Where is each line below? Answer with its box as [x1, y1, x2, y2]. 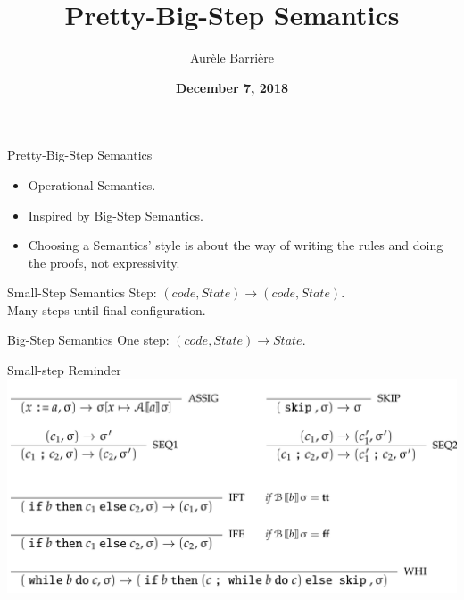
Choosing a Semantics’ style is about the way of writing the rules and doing [28, 236, 443, 254]
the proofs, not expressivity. [28, 253, 180, 271]
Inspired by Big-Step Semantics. [28, 205, 203, 224]
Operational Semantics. [28, 175, 156, 194]
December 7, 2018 [175, 78, 289, 96]
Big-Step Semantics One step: [7, 330, 170, 349]
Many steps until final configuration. [7, 300, 206, 319]
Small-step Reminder [7, 361, 121, 379]
